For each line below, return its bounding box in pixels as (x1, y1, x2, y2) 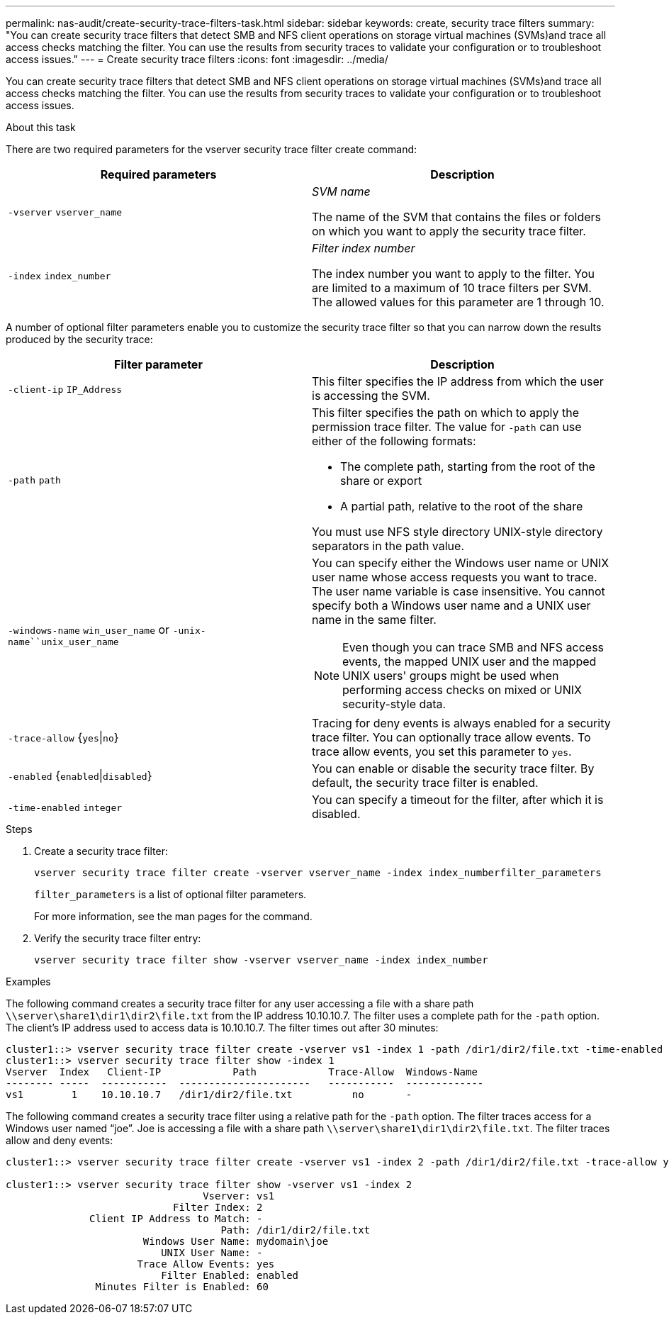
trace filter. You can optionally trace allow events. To (312, 730, 591, 744)
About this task (6, 121, 76, 133)
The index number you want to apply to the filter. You (312, 267, 595, 281)
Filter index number (312, 241, 415, 255)
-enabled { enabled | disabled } (8, 768, 152, 783)
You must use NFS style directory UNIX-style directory (312, 525, 603, 539)
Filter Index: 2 (173, 1202, 263, 1213)
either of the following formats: (312, 434, 476, 448)
